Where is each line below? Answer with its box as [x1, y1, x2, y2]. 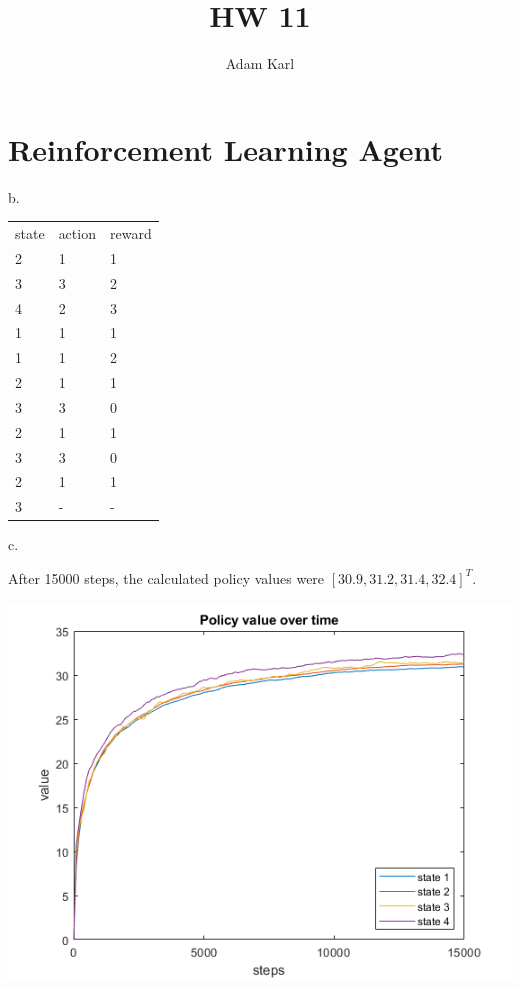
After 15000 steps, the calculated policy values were [8, 567, 325, 588]
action [58, 223, 96, 243]
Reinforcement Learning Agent [8, 128, 444, 169]
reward [109, 223, 152, 243]
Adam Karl [225, 53, 295, 74]
